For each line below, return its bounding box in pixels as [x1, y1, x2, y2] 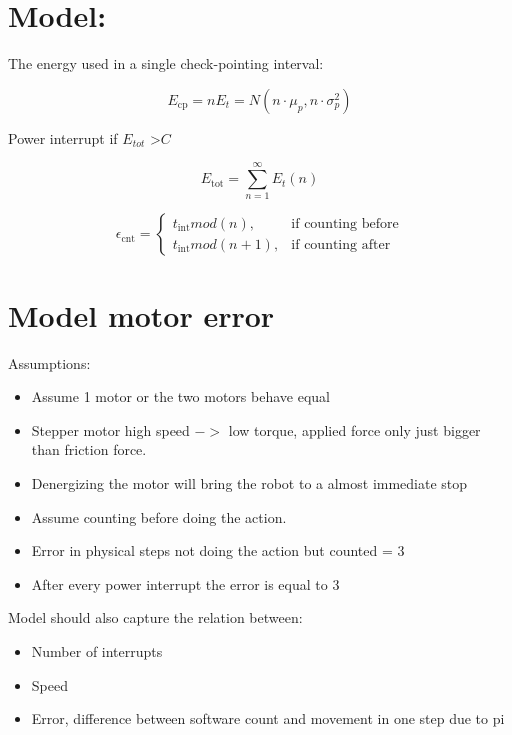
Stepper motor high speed [31, 419, 190, 440]
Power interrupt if [8, 127, 118, 148]
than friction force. [31, 439, 147, 460]
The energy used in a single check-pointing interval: [8, 53, 324, 74]
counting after [304, 237, 391, 252]
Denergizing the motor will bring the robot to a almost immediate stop [31, 472, 468, 493]
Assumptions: [8, 352, 91, 373]
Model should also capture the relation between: [8, 607, 303, 628]
